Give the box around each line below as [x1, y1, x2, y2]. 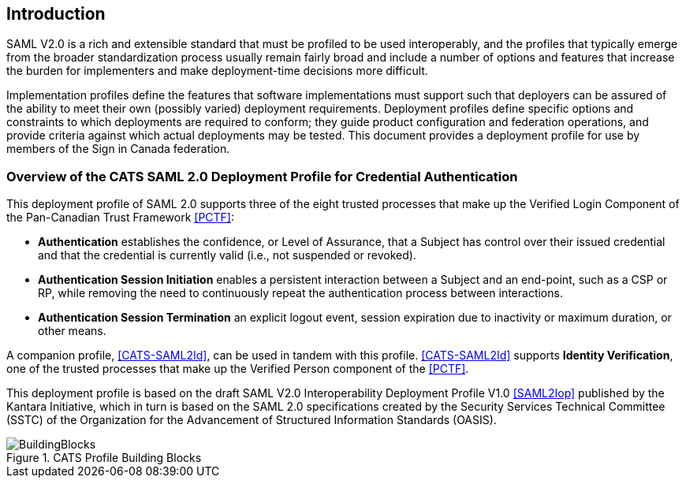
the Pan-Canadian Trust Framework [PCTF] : [6, 210, 235, 225]
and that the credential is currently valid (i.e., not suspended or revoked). [38, 248, 416, 262]
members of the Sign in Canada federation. [6, 142, 230, 156]
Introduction [6, 4, 106, 24]
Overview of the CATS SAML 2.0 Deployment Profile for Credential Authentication [6, 168, 518, 184]
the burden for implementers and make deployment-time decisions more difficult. [6, 64, 428, 78]
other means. [38, 324, 106, 338]
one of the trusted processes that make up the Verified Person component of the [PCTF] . [6, 362, 469, 376]
